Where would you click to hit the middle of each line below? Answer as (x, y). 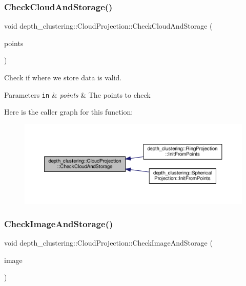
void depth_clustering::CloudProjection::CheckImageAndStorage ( (108, 243)
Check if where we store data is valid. (63, 77)
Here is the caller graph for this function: (69, 112)
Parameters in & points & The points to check (77, 94)
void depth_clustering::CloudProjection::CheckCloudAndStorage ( (108, 26)
